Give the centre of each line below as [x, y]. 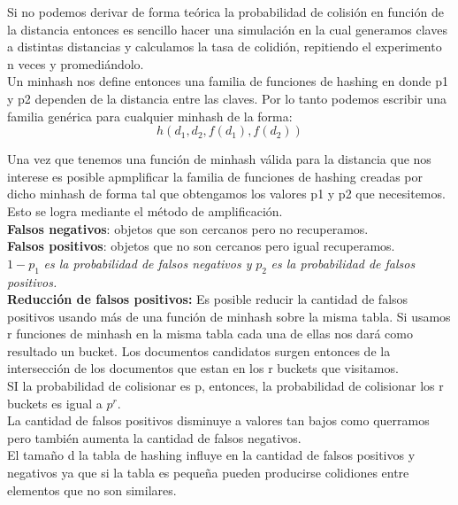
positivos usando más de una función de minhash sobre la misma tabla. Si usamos [229, 316]
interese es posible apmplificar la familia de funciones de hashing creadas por [215, 176]
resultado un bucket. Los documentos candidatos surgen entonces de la [199, 350]
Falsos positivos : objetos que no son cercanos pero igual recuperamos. [201, 246]
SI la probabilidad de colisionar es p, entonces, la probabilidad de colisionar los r [225, 386]
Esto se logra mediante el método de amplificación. [145, 210]
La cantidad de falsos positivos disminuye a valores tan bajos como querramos [218, 420]
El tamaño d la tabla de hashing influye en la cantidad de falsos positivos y [211, 455]
